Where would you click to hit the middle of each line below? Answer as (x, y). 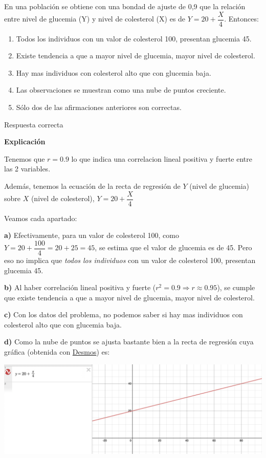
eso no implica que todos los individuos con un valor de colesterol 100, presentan (130, 260)
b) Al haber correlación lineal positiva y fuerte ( (80, 287)
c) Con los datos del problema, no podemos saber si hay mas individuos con (124, 314)
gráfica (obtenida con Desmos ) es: (57, 352)
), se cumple (236, 287)
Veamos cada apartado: (41, 218)
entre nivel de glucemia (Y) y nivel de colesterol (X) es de (95, 19)
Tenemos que (25, 158)
